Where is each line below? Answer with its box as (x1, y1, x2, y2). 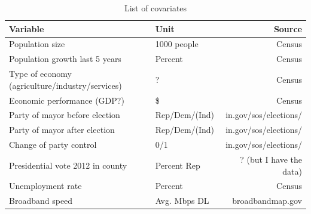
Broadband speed (9, 194, 73, 207)
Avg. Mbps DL (155, 194, 209, 207)
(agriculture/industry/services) (9, 79, 122, 91)
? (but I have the (240, 153, 302, 165)
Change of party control (9, 138, 97, 151)
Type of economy (9, 67, 72, 80)
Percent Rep (155, 159, 200, 171)
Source (273, 22, 302, 35)
